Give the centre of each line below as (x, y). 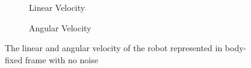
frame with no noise (61, 59)
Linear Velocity (57, 7)
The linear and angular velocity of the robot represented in (114, 48)
